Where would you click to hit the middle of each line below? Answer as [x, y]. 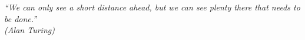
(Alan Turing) [29, 30]
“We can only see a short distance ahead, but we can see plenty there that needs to [152, 7]
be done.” [21, 18]
